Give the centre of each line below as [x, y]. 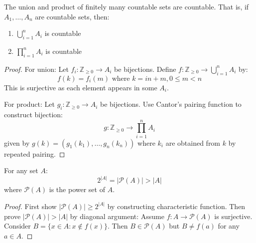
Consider [17, 226]
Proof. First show [30, 206]
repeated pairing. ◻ [35, 153]
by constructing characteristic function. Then [176, 206]
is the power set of [77, 189]
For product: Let [29, 104]
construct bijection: [33, 114]
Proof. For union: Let [36, 69]
